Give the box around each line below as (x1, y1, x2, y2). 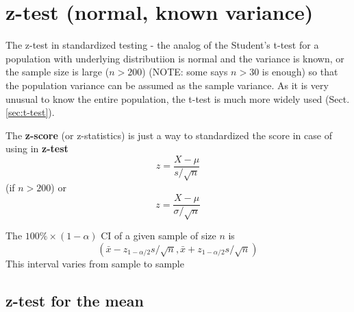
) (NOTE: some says (142, 64, 228, 79)
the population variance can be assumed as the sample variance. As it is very (5, 77, 329, 92)
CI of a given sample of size (101, 228, 216, 243)
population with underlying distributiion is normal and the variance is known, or (5, 51, 344, 65)
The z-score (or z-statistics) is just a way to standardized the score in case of (5, 128, 332, 142)
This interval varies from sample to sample (5, 256, 184, 270)
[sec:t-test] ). (5, 105, 55, 119)
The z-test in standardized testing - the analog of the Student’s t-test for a (5, 38, 319, 52)
